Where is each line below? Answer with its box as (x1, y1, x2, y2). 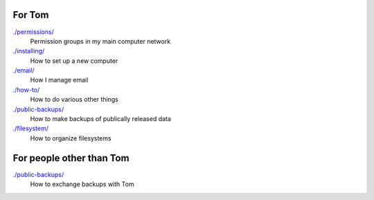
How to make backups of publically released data (30, 115, 171, 123)
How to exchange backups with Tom (30, 180, 134, 188)
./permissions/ (12, 28, 55, 36)
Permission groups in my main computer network (30, 37, 171, 45)
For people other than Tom (12, 152, 130, 164)
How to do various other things (30, 96, 119, 104)
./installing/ (12, 47, 45, 55)
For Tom (12, 9, 49, 21)
